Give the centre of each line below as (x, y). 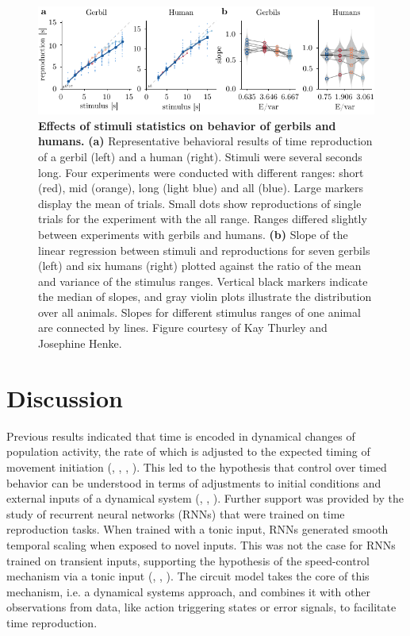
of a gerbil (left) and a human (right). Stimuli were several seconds (200, 156)
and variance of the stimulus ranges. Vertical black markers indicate (203, 281)
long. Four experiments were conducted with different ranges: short (201, 172)
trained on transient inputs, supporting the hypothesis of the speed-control (188, 560)
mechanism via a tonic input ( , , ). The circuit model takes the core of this (188, 576)
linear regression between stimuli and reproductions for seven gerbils (204, 250)
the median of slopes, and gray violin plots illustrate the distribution (205, 297)
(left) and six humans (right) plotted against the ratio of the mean (200, 266)
